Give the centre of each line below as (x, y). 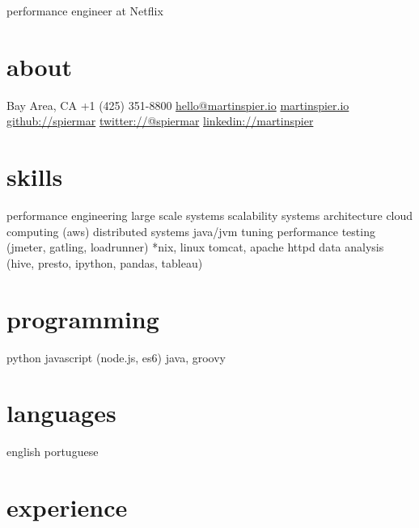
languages (61, 413)
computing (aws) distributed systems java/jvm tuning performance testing (191, 231)
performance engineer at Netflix (85, 11)
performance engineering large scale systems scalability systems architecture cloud (210, 215)
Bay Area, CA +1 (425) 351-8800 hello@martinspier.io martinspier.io (178, 105)
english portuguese (53, 452)
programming (83, 318)
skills (35, 177)
